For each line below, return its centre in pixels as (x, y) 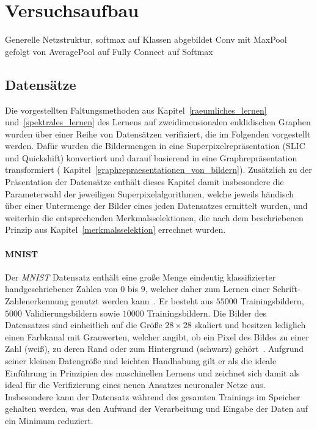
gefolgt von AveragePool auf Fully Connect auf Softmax (109, 51)
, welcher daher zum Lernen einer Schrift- (223, 289)
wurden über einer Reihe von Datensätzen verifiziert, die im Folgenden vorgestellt (158, 134)
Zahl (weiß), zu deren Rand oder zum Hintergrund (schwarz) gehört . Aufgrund (155, 349)
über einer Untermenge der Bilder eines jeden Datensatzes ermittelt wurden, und (156, 206)
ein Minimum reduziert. (49, 420)
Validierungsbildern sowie (72, 313)
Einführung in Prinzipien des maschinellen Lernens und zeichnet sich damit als (152, 372)
